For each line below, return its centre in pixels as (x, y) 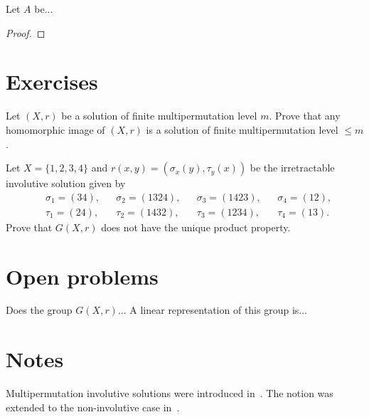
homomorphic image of (55, 129)
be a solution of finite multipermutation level (159, 116)
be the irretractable (292, 168)
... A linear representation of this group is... (212, 310)
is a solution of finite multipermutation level (242, 129)
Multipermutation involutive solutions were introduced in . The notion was (170, 393)
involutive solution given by (66, 183)
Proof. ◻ (26, 32)
